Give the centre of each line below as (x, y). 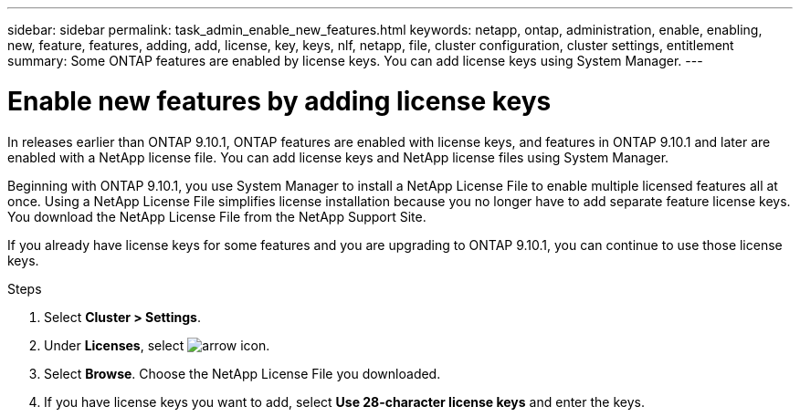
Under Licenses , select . (157, 345)
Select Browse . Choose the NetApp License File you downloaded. (242, 373)
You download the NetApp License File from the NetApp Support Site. (217, 216)
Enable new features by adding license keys (279, 101)
